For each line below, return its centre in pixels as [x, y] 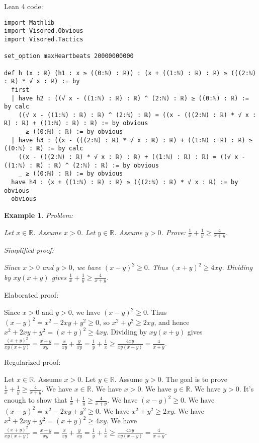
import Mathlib [29, 22]
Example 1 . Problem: [39, 215]
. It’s [246, 389]
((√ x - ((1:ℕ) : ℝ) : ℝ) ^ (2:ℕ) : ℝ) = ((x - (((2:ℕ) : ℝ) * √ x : [137, 115]
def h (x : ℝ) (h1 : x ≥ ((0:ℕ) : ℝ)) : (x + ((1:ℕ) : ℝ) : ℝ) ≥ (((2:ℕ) [130, 73]
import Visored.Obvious [44, 31]
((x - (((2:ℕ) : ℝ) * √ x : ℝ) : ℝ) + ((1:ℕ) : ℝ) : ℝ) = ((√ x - [132, 157]
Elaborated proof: [31, 295]
